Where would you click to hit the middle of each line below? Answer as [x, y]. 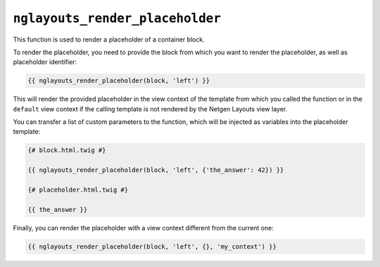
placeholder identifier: [45, 62]
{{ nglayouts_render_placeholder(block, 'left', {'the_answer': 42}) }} [156, 170]
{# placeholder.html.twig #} [78, 190]
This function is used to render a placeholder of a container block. [109, 39]
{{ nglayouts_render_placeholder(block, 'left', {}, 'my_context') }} [152, 246]
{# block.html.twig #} [67, 150]
